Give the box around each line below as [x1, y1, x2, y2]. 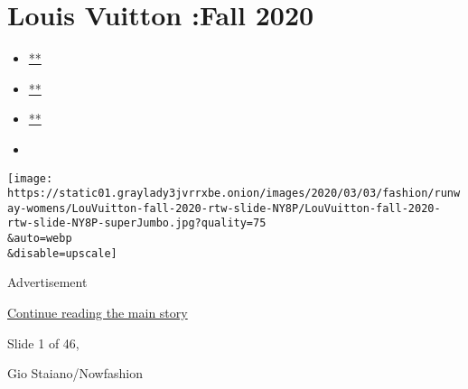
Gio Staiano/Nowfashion [7, 364, 143, 383]
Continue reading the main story [7, 303, 188, 322]
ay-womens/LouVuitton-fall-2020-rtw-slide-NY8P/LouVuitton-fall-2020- [7, 201, 441, 215]
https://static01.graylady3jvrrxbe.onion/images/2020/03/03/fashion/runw [7, 187, 461, 200]
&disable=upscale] [7, 246, 117, 260]
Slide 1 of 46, [7, 333, 80, 352]
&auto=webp [7, 232, 72, 245]
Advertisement [7, 273, 88, 292]
